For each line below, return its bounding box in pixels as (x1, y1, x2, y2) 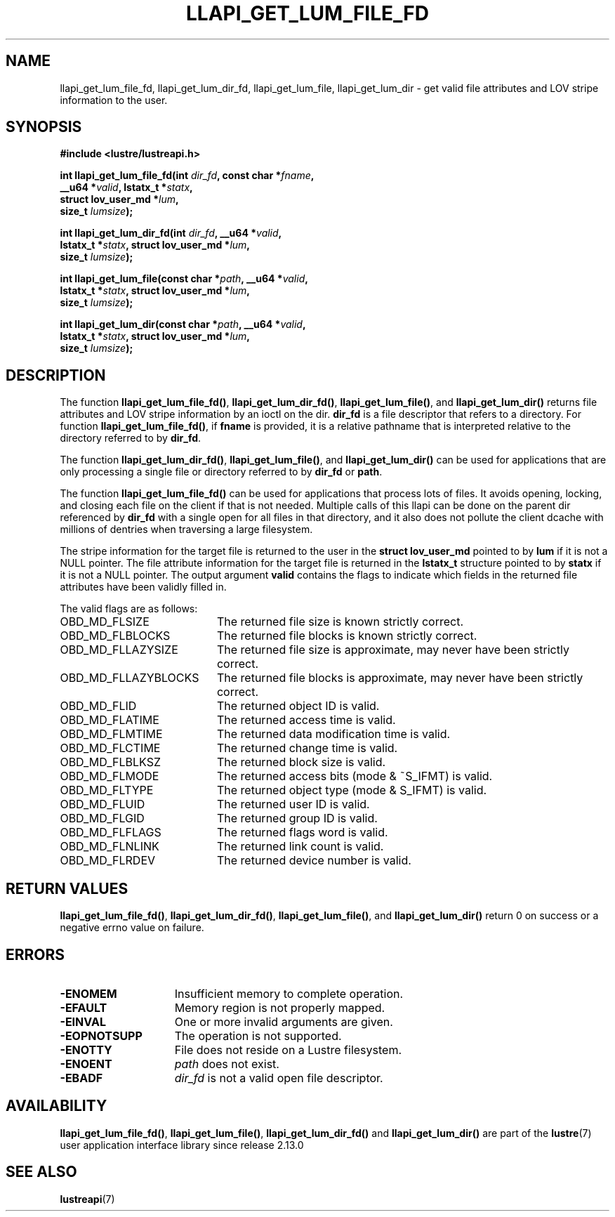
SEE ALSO (6, 1163, 77, 1181)
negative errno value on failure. (60, 921, 204, 934)
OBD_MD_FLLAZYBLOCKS (60, 671, 199, 685)
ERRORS (6, 945, 65, 963)
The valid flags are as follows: (60, 603, 198, 615)
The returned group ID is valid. (216, 811, 378, 826)
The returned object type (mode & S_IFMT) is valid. (216, 783, 487, 798)
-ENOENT (60, 1056, 112, 1071)
